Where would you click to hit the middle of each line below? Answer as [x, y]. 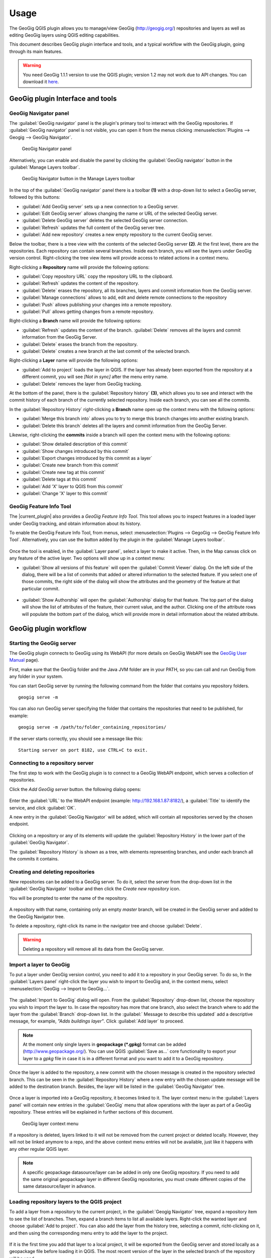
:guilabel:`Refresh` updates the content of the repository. [80, 283]
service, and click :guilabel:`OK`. [43, 808]
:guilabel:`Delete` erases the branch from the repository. [80, 344]
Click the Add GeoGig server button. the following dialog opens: [75, 789]
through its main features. [36, 51]
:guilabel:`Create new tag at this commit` [64, 472]
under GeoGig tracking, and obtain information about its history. [75, 523]
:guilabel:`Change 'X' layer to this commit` [65, 494]
